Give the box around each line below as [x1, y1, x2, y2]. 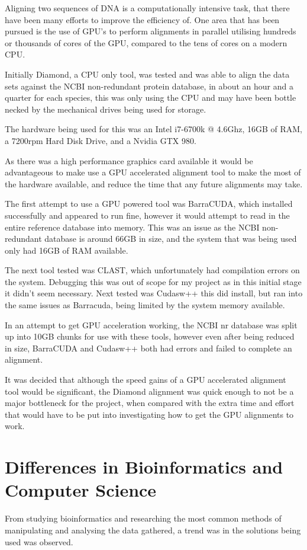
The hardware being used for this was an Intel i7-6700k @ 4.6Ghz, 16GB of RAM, [5, 123, 302, 135]
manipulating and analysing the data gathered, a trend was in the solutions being [5, 523, 301, 536]
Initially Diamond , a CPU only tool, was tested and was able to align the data [5, 68, 290, 80]
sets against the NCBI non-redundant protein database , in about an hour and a [5, 79, 293, 92]
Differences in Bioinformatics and [5, 455, 283, 479]
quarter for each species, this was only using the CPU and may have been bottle [5, 91, 296, 104]
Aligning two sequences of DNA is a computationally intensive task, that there [5, 2, 290, 14]
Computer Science [5, 478, 157, 502]
